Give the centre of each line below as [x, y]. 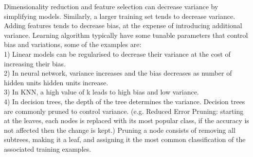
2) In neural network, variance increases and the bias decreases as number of [118, 73]
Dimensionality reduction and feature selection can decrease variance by [111, 6]
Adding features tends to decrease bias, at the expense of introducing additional [123, 25]
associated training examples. [48, 149]
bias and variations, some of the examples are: [73, 44]
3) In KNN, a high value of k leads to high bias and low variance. [101, 92]
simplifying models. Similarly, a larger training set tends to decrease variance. [120, 16]
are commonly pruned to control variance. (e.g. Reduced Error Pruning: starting [124, 111]
